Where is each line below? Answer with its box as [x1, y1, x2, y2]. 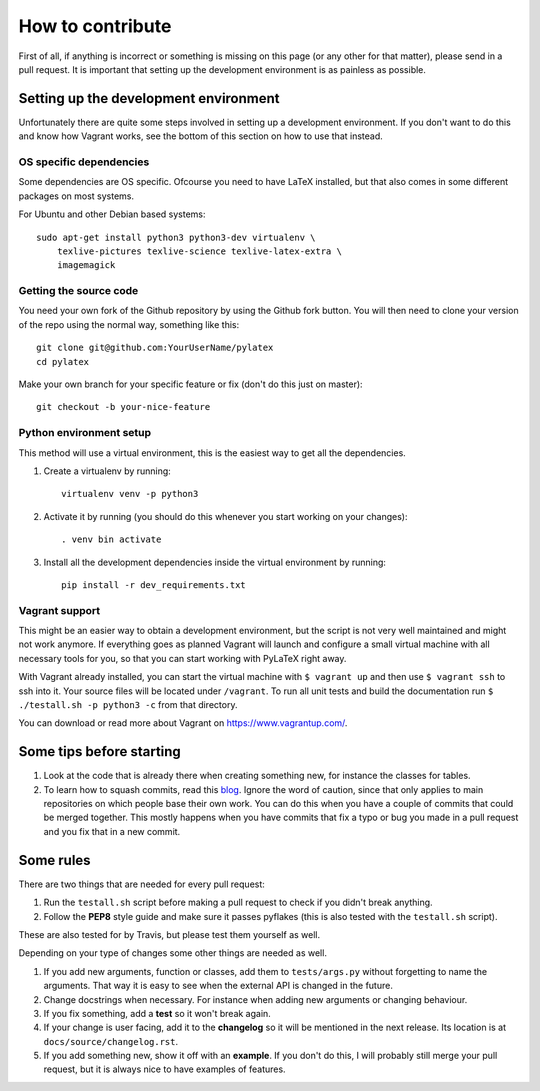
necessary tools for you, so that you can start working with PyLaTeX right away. [18, 652, 347, 664]
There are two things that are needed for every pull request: [18, 878, 265, 890]
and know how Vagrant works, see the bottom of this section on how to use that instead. [18, 130, 384, 142]
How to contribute [18, 15, 172, 37]
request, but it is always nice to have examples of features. [43, 1063, 286, 1075]
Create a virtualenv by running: [43, 465, 172, 477]
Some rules [18, 851, 91, 869]
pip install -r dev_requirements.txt [61, 579, 247, 590]
